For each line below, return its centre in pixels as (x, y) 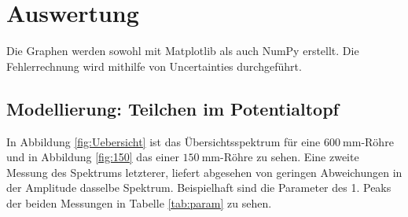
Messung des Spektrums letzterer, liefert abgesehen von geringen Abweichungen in (204, 172)
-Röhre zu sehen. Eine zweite (290, 157)
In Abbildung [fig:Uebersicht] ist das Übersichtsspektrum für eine (164, 141)
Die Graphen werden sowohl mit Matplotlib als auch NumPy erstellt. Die (183, 51)
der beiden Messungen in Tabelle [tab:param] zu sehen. (139, 202)
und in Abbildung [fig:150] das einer (93, 157)
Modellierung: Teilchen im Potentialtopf (173, 108)
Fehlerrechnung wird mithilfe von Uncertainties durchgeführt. (154, 66)
